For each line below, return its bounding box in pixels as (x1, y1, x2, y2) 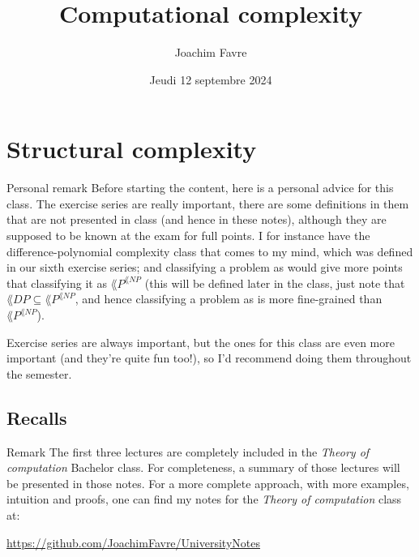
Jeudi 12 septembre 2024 (149, 71, 272, 88)
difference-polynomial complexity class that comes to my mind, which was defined (6, 242, 413, 259)
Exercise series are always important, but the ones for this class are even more (6, 333, 395, 350)
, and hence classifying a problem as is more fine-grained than (75, 290, 383, 307)
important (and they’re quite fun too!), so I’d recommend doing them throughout (6, 349, 412, 366)
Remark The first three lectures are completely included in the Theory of (6, 443, 370, 460)
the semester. (6, 365, 72, 382)
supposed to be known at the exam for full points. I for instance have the (6, 227, 370, 244)
